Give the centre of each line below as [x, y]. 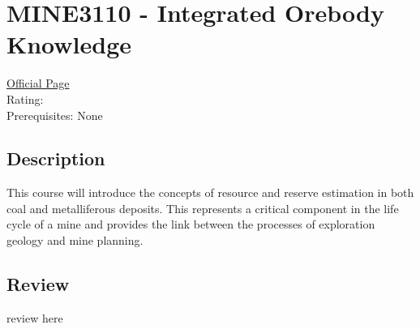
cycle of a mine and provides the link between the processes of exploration [191, 224]
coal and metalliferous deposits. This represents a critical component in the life [203, 208]
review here [35, 317]
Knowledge [69, 44]
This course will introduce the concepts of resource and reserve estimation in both [210, 192]
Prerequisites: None [55, 115]
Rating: [25, 98]
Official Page [38, 83]
